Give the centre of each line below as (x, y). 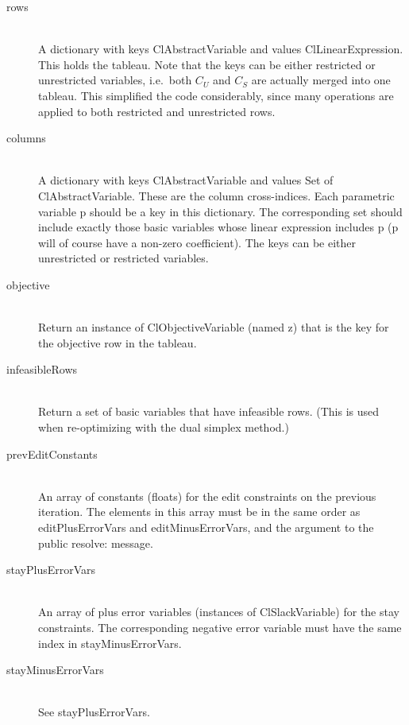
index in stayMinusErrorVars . (110, 643)
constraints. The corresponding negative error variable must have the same (220, 627)
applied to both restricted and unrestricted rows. (157, 111)
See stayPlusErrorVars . (94, 712)
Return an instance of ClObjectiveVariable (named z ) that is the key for (214, 327)
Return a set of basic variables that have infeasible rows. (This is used (209, 411)
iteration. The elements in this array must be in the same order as (199, 512)
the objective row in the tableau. (118, 342)
